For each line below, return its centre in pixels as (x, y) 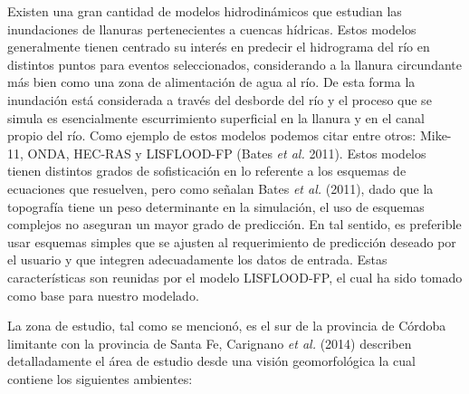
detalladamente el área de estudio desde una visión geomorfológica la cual (212, 361)
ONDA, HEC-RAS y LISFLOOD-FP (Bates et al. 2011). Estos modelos (227, 153)
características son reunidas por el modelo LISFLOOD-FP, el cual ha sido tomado (235, 277)
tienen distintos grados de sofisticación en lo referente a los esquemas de (207, 171)
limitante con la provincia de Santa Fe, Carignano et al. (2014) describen (210, 343)
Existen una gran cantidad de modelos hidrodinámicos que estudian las (205, 11)
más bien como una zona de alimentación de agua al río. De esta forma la (211, 82)
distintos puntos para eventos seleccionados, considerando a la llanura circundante (234, 64)
